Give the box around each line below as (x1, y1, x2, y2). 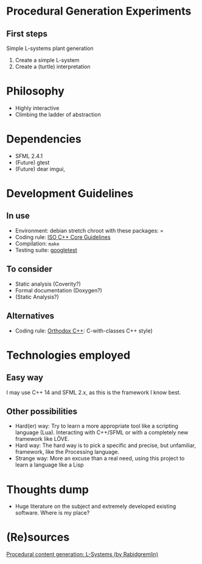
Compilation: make (15, 239, 60, 247)
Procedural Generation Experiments (6, 4, 192, 18)
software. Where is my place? (15, 509, 90, 516)
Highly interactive (15, 104, 60, 111)
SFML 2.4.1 (15, 152, 43, 160)
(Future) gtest (15, 158, 50, 166)
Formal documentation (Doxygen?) (15, 286, 102, 294)
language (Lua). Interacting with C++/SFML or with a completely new (15, 429, 189, 436)
